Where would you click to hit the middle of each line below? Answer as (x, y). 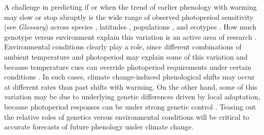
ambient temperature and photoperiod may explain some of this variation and (126, 56)
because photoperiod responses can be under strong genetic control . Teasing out (130, 106)
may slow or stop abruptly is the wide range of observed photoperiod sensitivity (129, 17)
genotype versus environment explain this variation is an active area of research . (130, 36)
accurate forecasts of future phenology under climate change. (99, 127)
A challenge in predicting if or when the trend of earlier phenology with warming (130, 7)
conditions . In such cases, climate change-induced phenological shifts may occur (129, 77)
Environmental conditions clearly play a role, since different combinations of (123, 47)
